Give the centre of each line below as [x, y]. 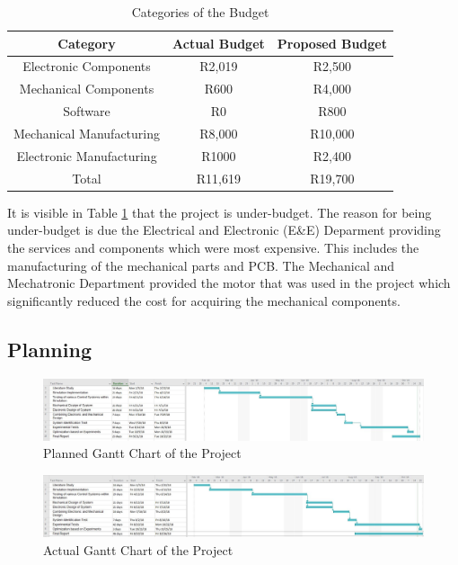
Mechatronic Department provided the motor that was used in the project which [229, 283]
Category [87, 43]
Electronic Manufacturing [87, 155]
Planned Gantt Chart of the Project [142, 453]
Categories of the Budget [200, 12]
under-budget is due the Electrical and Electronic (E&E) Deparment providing [224, 230]
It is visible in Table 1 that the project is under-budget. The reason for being [220, 212]
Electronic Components [87, 66]
